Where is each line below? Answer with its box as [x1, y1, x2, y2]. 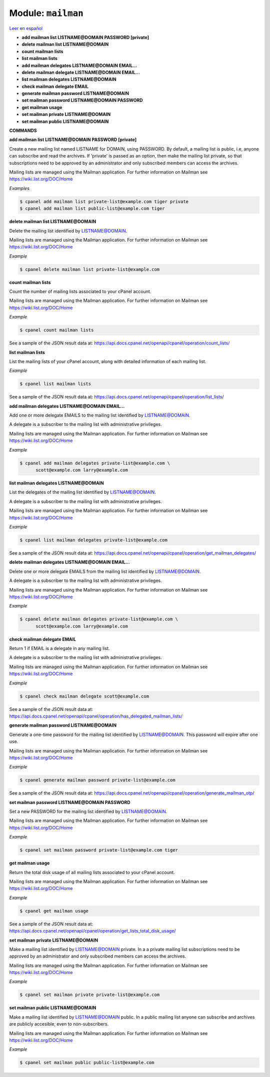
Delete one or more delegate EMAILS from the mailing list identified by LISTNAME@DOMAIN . [9, 568, 201, 574]
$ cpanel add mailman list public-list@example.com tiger [19, 205, 165, 211]
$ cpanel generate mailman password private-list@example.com [19, 777, 175, 783]
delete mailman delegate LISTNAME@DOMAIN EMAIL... [21, 69, 140, 75]
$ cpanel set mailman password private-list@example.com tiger [19, 847, 178, 853]
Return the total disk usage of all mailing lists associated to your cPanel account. [9, 869, 175, 875]
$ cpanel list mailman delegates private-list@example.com [19, 537, 167, 542]
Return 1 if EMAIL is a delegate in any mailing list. [9, 645, 110, 651]
